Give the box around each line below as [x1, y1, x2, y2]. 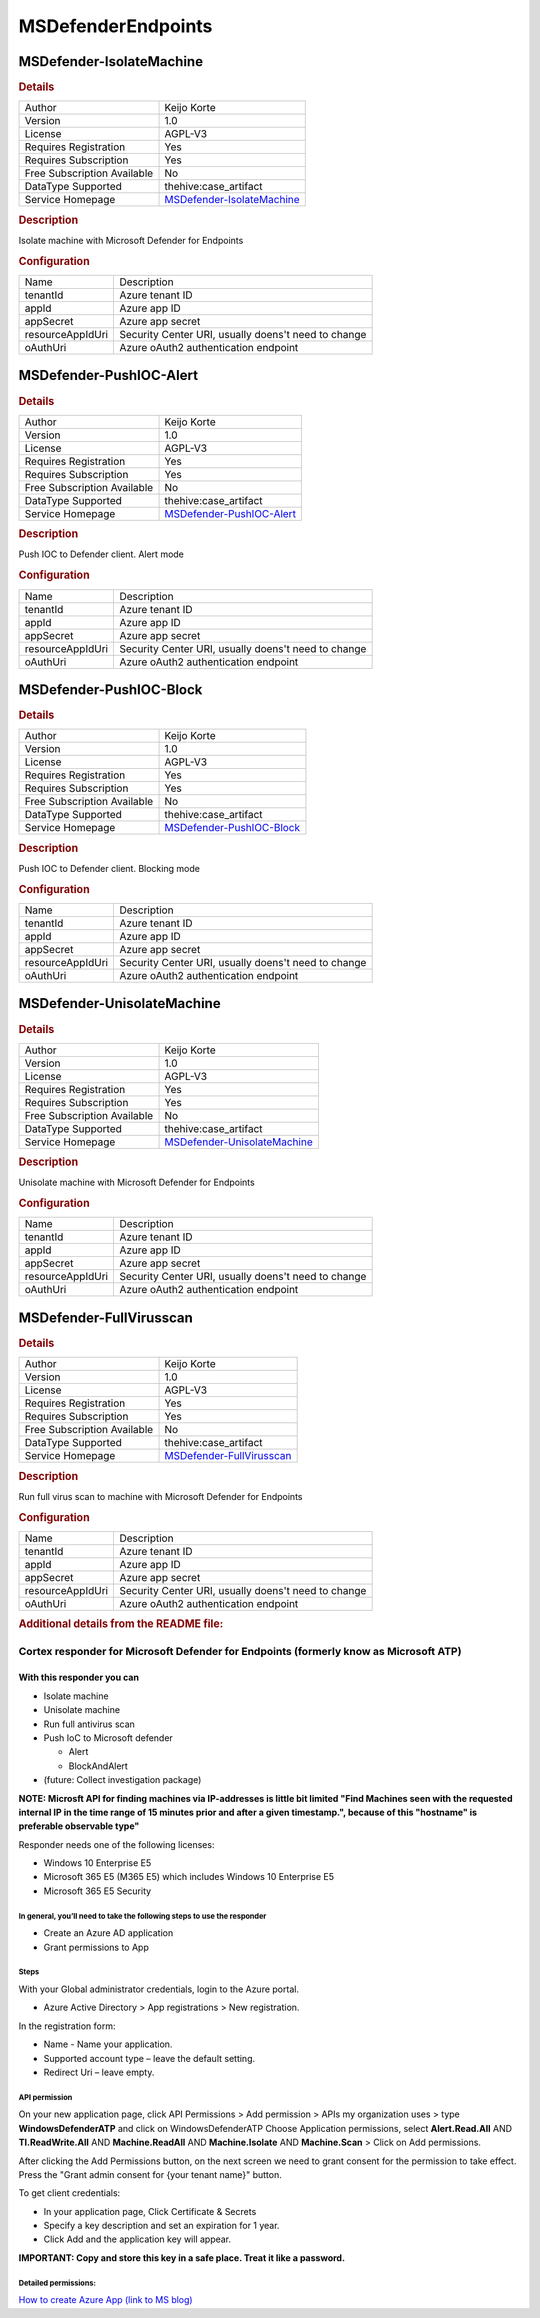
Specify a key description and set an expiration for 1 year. [43, 2220, 280, 2232]
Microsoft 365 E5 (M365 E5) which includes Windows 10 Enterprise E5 [43, 1871, 335, 1883]
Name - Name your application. [43, 2038, 173, 2050]
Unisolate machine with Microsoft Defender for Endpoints [18, 1176, 255, 1189]
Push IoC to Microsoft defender [43, 1731, 174, 1744]
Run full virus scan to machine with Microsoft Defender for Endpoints [18, 1490, 303, 1502]
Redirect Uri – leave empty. [43, 2066, 155, 2078]
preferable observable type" [18, 1820, 140, 1832]
